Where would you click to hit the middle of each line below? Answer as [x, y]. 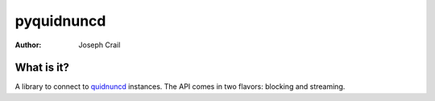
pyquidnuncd [60, 21]
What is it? [42, 68]
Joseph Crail [99, 45]
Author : [28, 45]
